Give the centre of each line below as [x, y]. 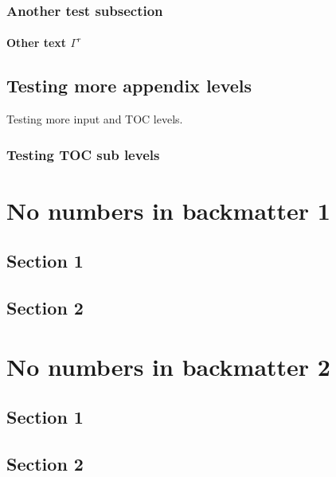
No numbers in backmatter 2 [168, 366]
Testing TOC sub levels [83, 154]
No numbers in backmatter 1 [168, 210]
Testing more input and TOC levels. [95, 119]
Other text [37, 43]
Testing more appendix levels [129, 86]
